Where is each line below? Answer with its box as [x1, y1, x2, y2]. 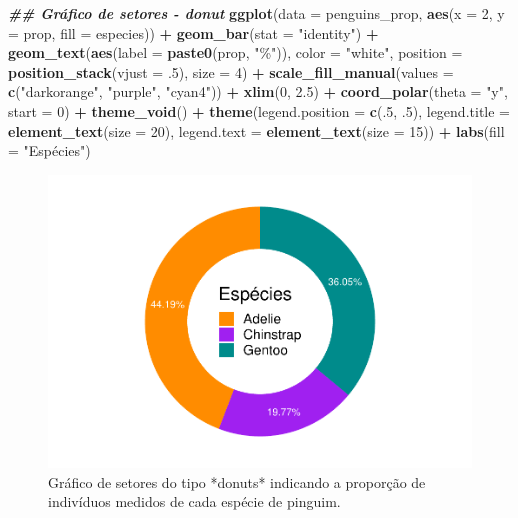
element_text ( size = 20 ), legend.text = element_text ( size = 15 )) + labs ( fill [8, 120, 505, 141]
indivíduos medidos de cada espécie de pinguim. [48, 491, 341, 512]
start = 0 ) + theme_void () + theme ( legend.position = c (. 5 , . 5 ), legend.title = [8, 100, 510, 121]
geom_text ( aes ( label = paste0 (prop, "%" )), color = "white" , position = [8, 42, 463, 63]
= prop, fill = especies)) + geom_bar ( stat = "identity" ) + [8, 22, 379, 43]
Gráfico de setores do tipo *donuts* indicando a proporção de [48, 471, 426, 492]
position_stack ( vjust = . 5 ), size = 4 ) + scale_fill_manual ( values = [8, 61, 454, 82]
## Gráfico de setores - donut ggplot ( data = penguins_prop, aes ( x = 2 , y [8, 3, 505, 23]
